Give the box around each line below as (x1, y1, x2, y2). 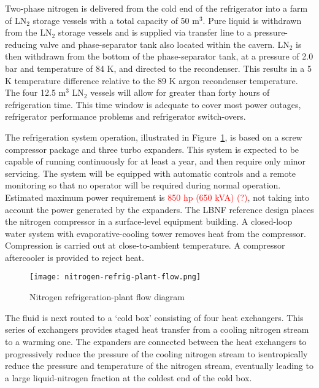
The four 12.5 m (5, 86, 66, 99)
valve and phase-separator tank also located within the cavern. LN (39, 37, 290, 50)
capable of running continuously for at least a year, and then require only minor (5, 155, 306, 168)
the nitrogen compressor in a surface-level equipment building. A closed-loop (5, 215, 293, 228)
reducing (5, 37, 37, 50)
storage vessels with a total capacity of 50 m (33, 14, 199, 26)
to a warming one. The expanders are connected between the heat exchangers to (5, 335, 307, 347)
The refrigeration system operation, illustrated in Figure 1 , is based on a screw (5, 130, 302, 143)
